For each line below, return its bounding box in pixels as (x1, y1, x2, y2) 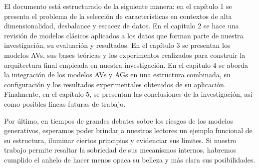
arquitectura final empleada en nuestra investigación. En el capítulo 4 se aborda (4, 59, 249, 70)
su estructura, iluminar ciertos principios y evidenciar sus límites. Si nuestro (4, 135, 237, 145)
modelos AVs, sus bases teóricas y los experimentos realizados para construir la (4, 49, 246, 60)
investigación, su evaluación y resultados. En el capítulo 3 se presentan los (4, 40, 231, 50)
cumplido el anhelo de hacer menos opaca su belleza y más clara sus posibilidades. (4, 154, 256, 165)
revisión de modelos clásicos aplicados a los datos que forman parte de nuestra (4, 30, 244, 40)
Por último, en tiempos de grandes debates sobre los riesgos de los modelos (4, 115, 233, 126)
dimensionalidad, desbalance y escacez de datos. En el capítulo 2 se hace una (4, 20, 239, 31)
